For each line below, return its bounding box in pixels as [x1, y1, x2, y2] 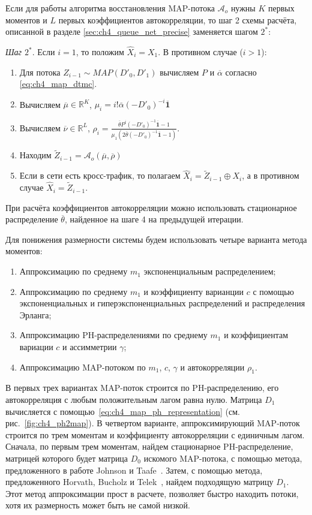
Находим [19, 149, 52, 161]
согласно [225, 65, 257, 78]
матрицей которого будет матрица [5, 452, 128, 464]
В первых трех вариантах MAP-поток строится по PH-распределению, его [5, 381, 279, 394]
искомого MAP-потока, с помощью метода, [143, 452, 302, 464]
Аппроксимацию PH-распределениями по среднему [19, 329, 208, 341]
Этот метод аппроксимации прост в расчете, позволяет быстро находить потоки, [5, 487, 299, 499]
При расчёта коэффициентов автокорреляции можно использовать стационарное [5, 201, 297, 213]
